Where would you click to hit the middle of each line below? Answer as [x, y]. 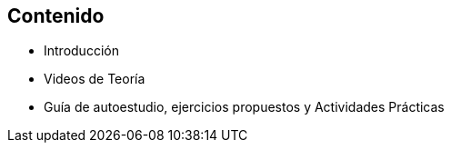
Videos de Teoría [95, 79]
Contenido [56, 16]
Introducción [81, 51]
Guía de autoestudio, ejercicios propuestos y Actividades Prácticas [244, 107]
